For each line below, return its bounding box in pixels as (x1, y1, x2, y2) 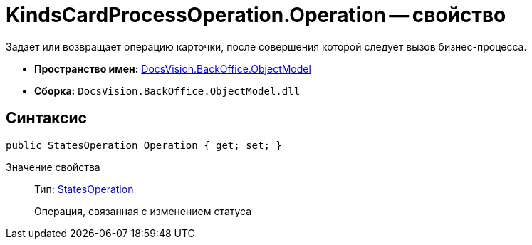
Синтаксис (6, 109, 87, 127)
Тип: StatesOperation (34, 182, 134, 195)
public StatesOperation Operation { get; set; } (6, 139, 282, 151)
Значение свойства (6, 160, 100, 173)
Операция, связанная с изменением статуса (34, 204, 252, 217)
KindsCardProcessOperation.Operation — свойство (6, 3, 506, 27)
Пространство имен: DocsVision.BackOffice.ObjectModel (34, 62, 311, 75)
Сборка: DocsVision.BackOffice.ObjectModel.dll (34, 84, 301, 97)
